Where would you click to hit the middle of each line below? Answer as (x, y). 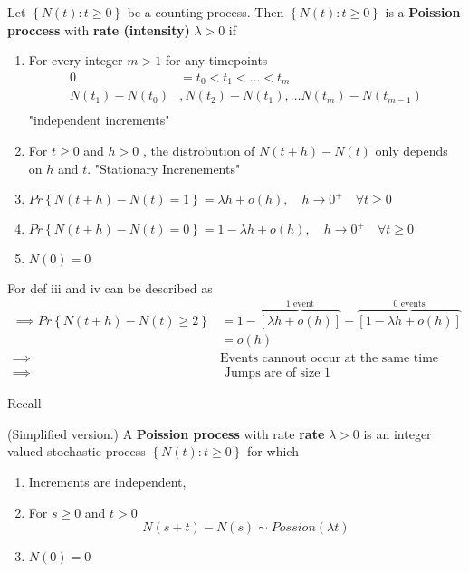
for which (273, 451)
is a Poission (423, 12)
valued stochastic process (77, 451)
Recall (24, 403)
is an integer (397, 433)
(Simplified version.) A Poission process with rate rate (166, 433)
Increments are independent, (107, 482)
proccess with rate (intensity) (99, 29)
